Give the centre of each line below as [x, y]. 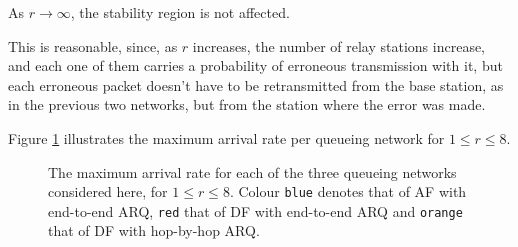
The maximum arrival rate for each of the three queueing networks [252, 171]
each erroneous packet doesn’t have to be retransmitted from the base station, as [256, 84]
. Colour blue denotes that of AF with [348, 191]
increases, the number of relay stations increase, [339, 45]
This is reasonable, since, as [93, 45]
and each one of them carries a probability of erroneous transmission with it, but [255, 65]
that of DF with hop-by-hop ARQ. [154, 230]
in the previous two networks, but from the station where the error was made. [247, 104]
